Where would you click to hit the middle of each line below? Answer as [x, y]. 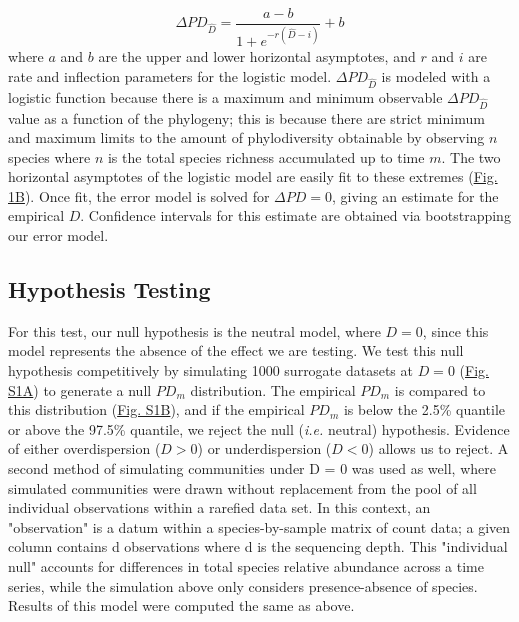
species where [49, 156]
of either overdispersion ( [84, 448]
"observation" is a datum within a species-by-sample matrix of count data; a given [259, 526]
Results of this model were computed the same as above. [181, 605]
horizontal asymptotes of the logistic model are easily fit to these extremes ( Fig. [253, 176]
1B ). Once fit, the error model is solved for [139, 195]
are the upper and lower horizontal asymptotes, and [257, 56]
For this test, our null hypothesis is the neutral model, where [194, 330]
